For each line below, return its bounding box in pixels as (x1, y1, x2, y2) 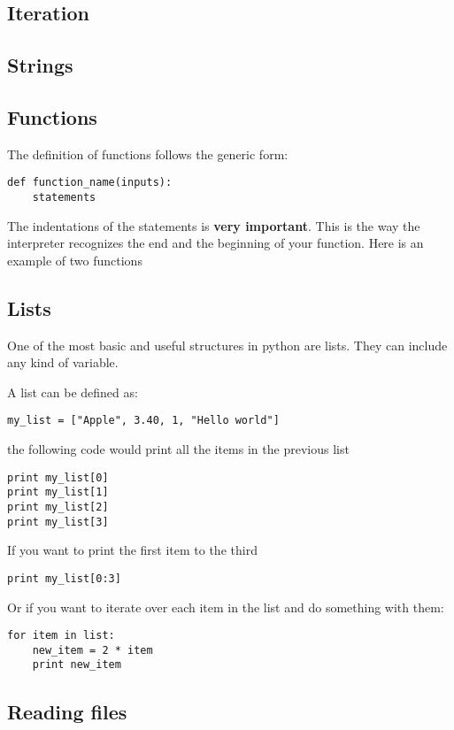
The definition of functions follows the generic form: (7, 144, 289, 163)
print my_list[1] (7, 486, 109, 499)
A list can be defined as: (7, 382, 138, 401)
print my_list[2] (7, 501, 109, 513)
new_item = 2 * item (32, 643, 153, 657)
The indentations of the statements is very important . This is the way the (7, 216, 420, 234)
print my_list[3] (7, 515, 109, 528)
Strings (7, 51, 73, 79)
